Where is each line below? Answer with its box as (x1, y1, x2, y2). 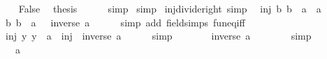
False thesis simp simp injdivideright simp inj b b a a (18, 1, 321, 15)
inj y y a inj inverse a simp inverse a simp (5, 28, 312, 43)
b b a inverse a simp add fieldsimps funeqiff (5, 15, 245, 29)
